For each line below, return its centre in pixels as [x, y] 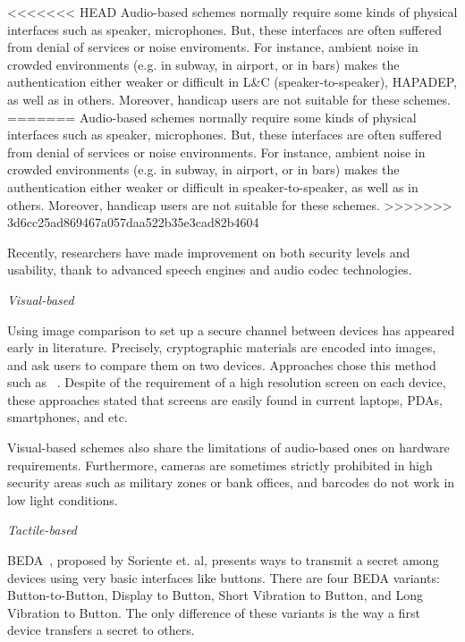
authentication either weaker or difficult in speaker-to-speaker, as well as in [213, 186]
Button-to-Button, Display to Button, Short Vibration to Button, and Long [215, 595]
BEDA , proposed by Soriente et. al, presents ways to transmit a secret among [223, 560]
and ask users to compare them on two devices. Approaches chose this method [222, 364]
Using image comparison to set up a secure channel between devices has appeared [231, 329]
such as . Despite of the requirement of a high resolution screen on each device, [227, 382]
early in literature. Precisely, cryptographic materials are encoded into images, [222, 347]
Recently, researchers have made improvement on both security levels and [209, 252]
